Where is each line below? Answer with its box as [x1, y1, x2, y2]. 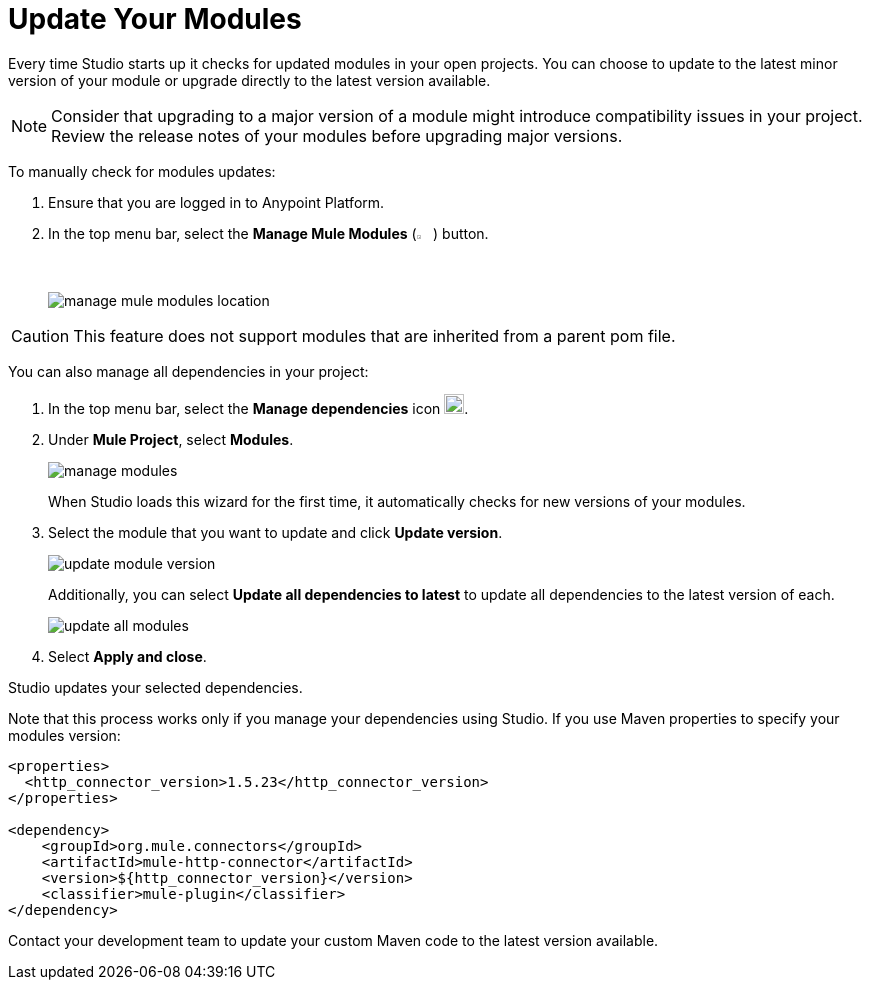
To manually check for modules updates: [8, 162, 276, 180]
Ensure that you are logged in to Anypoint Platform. [48, 193, 385, 211]
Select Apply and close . [48, 647, 207, 665]
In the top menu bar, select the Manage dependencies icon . [48, 399, 469, 417]
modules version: [8, 726, 121, 744]
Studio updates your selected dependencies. [8, 678, 303, 696]
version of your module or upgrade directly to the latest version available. [8, 71, 491, 89]
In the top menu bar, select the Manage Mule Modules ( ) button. [48, 224, 489, 242]
